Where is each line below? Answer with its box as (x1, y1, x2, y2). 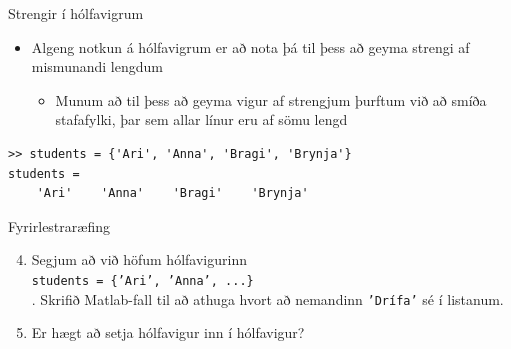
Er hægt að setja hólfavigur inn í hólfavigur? (31, 322, 305, 343)
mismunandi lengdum (31, 56, 163, 77)
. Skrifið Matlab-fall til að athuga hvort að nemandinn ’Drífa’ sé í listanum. (31, 288, 504, 309)
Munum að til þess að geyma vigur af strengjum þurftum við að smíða (55, 89, 487, 110)
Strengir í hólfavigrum (8, 3, 144, 23)
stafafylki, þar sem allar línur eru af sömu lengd (55, 109, 348, 130)
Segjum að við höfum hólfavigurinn (31, 249, 247, 270)
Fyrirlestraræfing (8, 215, 110, 236)
